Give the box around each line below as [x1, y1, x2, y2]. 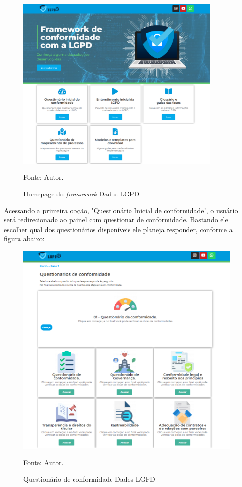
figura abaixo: [4, 234, 45, 244]
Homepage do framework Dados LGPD [23, 188, 140, 198]
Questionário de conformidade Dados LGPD [23, 473, 155, 484]
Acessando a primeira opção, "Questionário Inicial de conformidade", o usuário [4, 205, 238, 215]
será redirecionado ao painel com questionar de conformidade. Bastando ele [4, 214, 228, 225]
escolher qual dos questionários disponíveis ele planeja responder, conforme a [4, 224, 233, 234]
